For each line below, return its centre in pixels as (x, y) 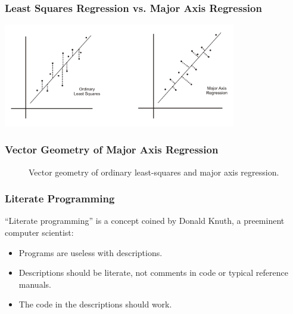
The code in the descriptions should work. (95, 304)
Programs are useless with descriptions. (91, 252)
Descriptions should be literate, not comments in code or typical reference (153, 273)
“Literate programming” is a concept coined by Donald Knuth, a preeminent (145, 221)
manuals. (35, 284)
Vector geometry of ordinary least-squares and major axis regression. (154, 172)
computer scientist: (39, 233)
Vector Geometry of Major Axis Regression (112, 150)
